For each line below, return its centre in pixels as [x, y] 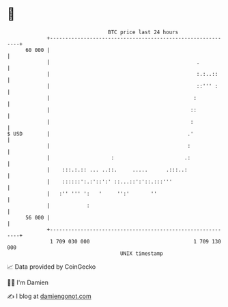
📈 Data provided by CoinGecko [52, 267]
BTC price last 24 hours [143, 32]
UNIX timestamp [142, 253]
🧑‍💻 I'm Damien [28, 282]
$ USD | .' [100, 134]
